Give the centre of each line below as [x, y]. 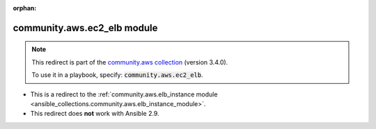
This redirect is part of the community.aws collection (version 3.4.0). [130, 62]
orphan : [25, 8]
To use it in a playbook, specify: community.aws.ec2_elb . [117, 75]
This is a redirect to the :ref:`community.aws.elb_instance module [124, 94]
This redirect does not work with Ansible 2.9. [95, 114]
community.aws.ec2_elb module [85, 28]
